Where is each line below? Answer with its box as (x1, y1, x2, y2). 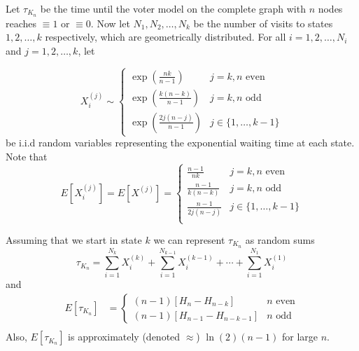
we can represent (153, 233, 225, 247)
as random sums (245, 233, 315, 247)
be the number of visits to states (193, 15, 333, 30)
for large (282, 329, 318, 344)
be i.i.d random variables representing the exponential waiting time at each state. (6, 135, 355, 150)
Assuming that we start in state (6, 233, 142, 247)
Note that (6, 149, 48, 163)
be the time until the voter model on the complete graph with (40, 1, 306, 15)
